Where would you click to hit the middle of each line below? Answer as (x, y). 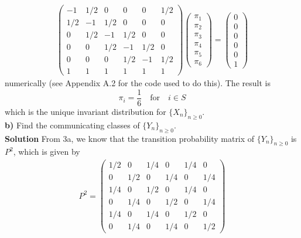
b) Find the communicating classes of (72, 125)
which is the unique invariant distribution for (85, 111)
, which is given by (47, 152)
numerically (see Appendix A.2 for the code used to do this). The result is (138, 83)
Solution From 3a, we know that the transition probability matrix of (130, 138)
